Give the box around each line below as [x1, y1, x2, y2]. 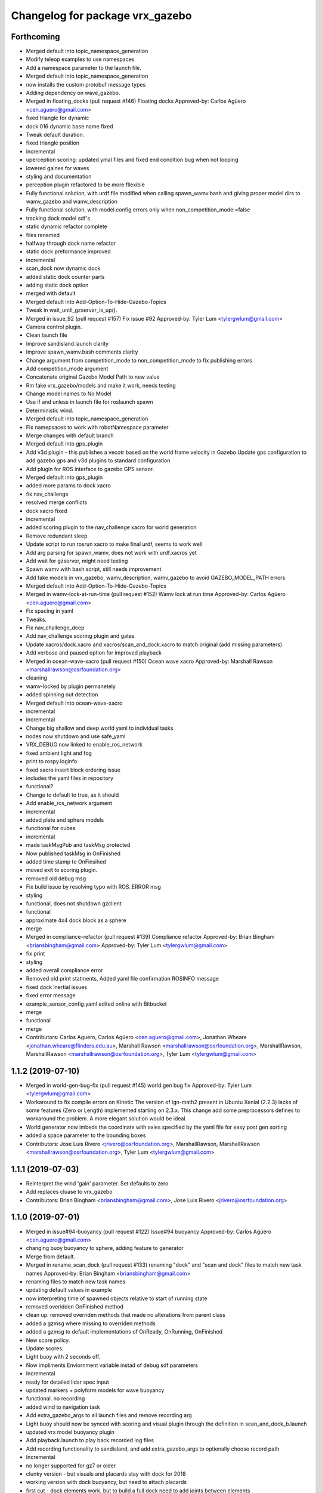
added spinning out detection [26, 691, 98, 698]
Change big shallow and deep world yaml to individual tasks [26, 724, 174, 732]
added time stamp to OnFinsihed [26, 858, 107, 865]
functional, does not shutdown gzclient [26, 899, 122, 907]
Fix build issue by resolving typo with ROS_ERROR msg [26, 883, 161, 890]
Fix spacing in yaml [26, 607, 74, 615]
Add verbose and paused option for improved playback [26, 649, 162, 656]
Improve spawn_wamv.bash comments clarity [26, 348, 138, 355]
